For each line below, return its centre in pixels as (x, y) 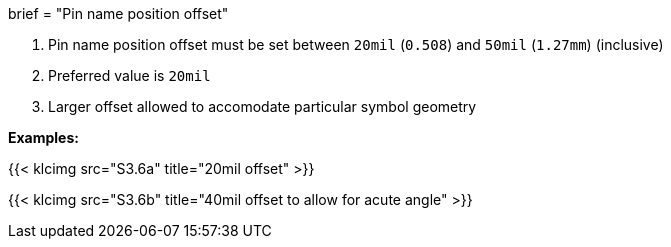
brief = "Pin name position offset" (118, 13)
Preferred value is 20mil (129, 75)
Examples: (43, 137)
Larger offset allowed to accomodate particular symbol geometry (262, 106)
